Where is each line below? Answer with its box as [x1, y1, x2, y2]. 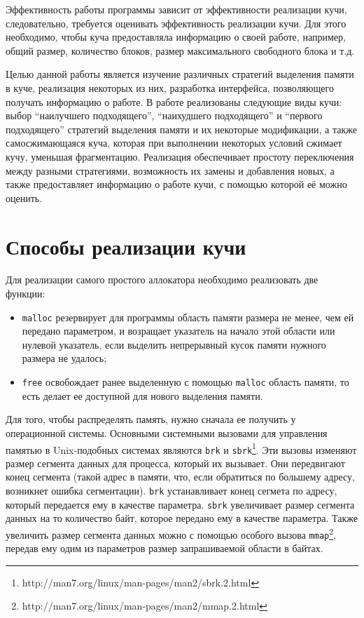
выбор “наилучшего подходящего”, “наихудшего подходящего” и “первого [6, 108, 323, 123]
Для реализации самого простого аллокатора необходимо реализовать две [6, 272, 318, 287]
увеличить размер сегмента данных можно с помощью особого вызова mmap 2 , [6, 525, 336, 542]
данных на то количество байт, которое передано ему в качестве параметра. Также [6, 511, 358, 525]
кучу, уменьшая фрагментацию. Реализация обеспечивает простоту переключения [6, 149, 354, 163]
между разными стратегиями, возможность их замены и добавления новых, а [6, 163, 335, 177]
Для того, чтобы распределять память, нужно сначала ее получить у [6, 412, 296, 426]
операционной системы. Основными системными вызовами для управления [6, 425, 328, 440]
